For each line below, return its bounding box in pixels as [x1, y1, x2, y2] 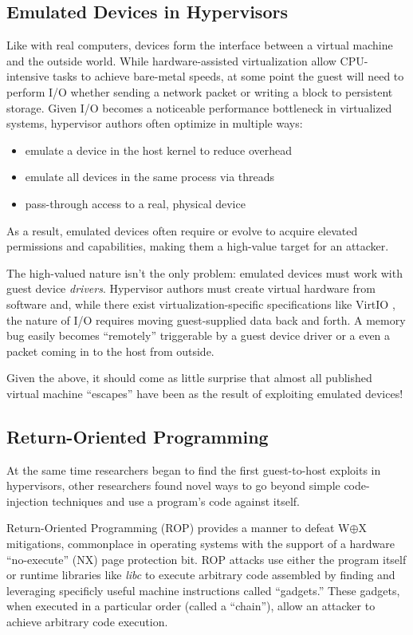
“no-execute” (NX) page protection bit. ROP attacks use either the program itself [6, 550, 407, 567]
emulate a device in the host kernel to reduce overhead [25, 141, 293, 158]
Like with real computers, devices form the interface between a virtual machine [6, 37, 393, 53]
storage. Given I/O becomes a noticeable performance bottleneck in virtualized [6, 99, 392, 116]
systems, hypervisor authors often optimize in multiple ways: [6, 115, 303, 132]
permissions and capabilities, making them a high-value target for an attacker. [6, 238, 389, 254]
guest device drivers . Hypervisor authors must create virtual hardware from [6, 280, 376, 297]
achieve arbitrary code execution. [6, 613, 168, 630]
